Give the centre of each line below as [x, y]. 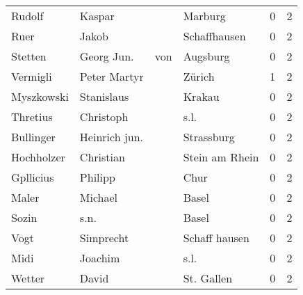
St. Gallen [208, 278]
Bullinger [33, 137]
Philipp [97, 177]
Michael [99, 197]
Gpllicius [33, 177]
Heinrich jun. [112, 137]
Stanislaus [104, 96]
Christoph [104, 117]
